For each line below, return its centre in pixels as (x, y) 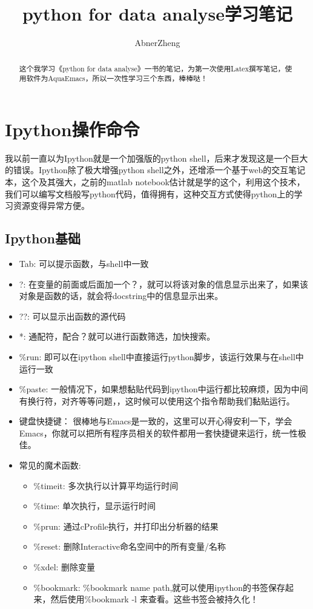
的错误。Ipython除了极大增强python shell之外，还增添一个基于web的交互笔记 (155, 170)
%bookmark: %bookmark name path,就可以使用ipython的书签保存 (160, 587)
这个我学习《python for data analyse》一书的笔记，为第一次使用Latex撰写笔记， (152, 68)
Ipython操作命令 (72, 129)
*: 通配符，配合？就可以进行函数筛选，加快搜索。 (117, 336)
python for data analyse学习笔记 (157, 14)
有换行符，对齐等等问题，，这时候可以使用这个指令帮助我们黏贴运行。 (157, 400)
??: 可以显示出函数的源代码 (72, 316)
